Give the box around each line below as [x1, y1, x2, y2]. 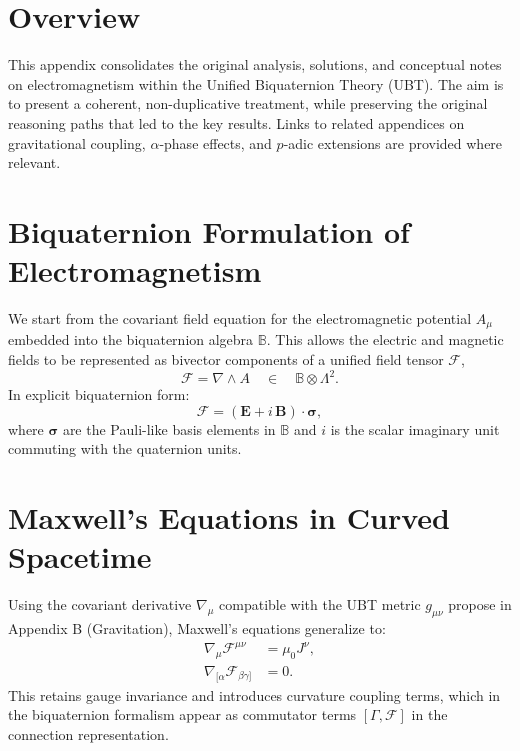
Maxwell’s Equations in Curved [8, 497, 450, 538]
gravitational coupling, [8, 132, 146, 153]
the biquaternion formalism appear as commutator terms [8, 704, 357, 725]
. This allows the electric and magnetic [266, 329, 504, 350]
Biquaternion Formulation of [8, 210, 410, 251]
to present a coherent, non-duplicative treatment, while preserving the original [8, 93, 488, 114]
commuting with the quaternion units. [8, 438, 242, 459]
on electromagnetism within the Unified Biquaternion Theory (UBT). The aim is [8, 73, 504, 94]
